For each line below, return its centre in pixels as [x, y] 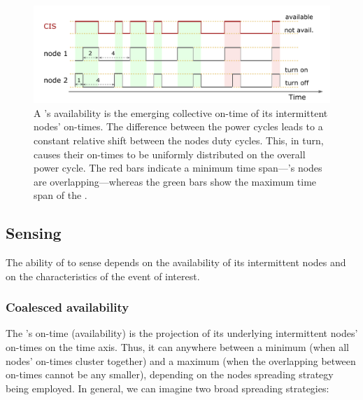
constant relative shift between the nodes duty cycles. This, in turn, [179, 140]
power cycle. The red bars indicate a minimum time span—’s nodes [178, 168]
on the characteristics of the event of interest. [103, 276]
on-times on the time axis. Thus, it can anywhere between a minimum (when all [177, 347]
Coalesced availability [67, 307]
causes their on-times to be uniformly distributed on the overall [170, 154]
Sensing [34, 233]
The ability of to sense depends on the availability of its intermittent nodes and [176, 262]
